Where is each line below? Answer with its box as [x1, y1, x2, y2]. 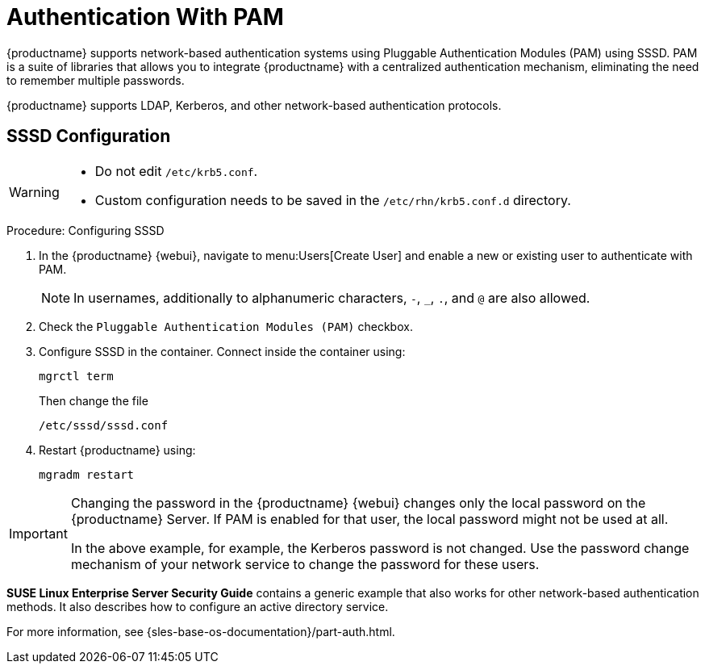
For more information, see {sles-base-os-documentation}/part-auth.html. [6, 624, 395, 639]
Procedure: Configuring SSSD [6, 223, 165, 237]
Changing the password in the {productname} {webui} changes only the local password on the [70, 494, 646, 511]
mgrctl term [39, 369, 114, 383]
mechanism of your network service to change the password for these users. [70, 555, 540, 572]
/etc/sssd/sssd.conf [39, 418, 169, 432]
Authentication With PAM [6, 3, 284, 31]
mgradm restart [39, 467, 135, 481]
